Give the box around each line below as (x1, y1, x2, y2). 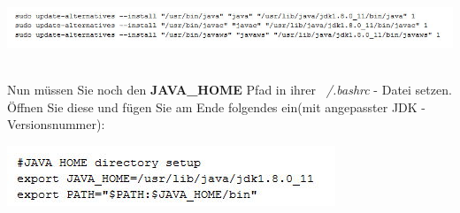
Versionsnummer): (7, 115, 105, 133)
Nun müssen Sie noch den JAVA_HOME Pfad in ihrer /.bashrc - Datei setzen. (7, 80, 452, 99)
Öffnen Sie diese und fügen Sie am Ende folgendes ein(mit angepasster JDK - (7, 97, 426, 116)
